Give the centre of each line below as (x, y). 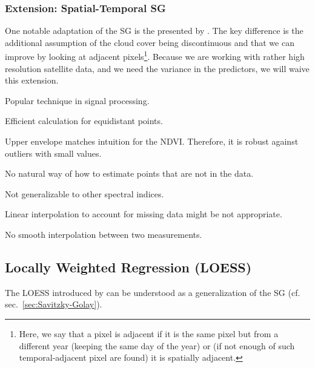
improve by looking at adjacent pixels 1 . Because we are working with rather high (155, 56)
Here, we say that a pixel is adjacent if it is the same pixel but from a (149, 333)
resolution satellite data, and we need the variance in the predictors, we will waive (157, 68)
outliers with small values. (53, 153)
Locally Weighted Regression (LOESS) (128, 267)
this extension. (32, 80)
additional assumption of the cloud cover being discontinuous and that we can (150, 42)
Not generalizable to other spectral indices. (85, 193)
